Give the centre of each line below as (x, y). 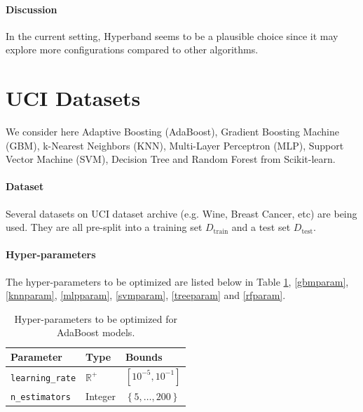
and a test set (261, 227)
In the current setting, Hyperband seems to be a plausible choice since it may (172, 35)
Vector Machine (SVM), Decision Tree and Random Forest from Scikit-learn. (171, 159)
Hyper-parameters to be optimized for (96, 318)
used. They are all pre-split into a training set (104, 227)
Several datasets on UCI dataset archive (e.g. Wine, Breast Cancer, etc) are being (181, 213)
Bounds (144, 357)
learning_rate (43, 378)
